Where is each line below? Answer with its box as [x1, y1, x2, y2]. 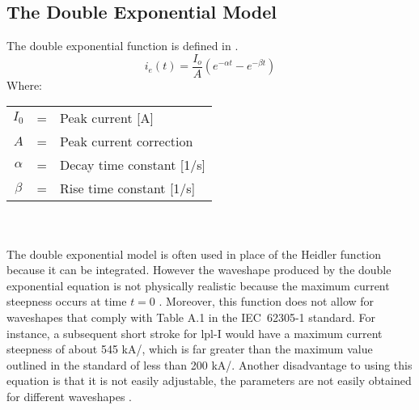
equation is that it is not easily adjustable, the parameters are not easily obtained [6, 372, 412, 389]
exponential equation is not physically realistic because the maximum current [6, 277, 390, 294]
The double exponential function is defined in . [6, 37, 239, 54]
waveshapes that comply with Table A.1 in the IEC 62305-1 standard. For [6, 309, 376, 326]
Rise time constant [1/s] [60, 179, 196, 198]
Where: [6, 76, 42, 93]
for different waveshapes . [6, 387, 133, 404]
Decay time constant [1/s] [60, 155, 205, 175]
